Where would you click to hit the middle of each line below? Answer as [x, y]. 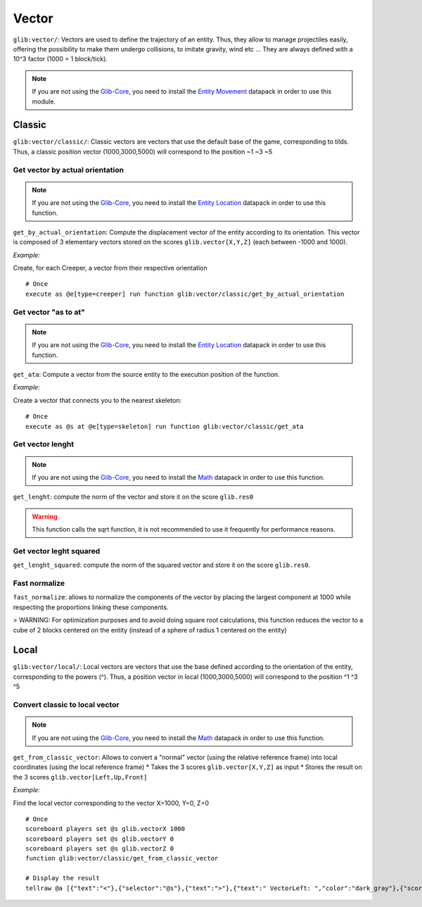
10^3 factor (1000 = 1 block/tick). [60, 59]
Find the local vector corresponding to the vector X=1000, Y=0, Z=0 [111, 803]
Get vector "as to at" [49, 312]
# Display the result [63, 878]
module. [44, 101]
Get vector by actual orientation [69, 170]
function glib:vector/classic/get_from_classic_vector [122, 858]
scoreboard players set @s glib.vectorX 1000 [105, 829]
